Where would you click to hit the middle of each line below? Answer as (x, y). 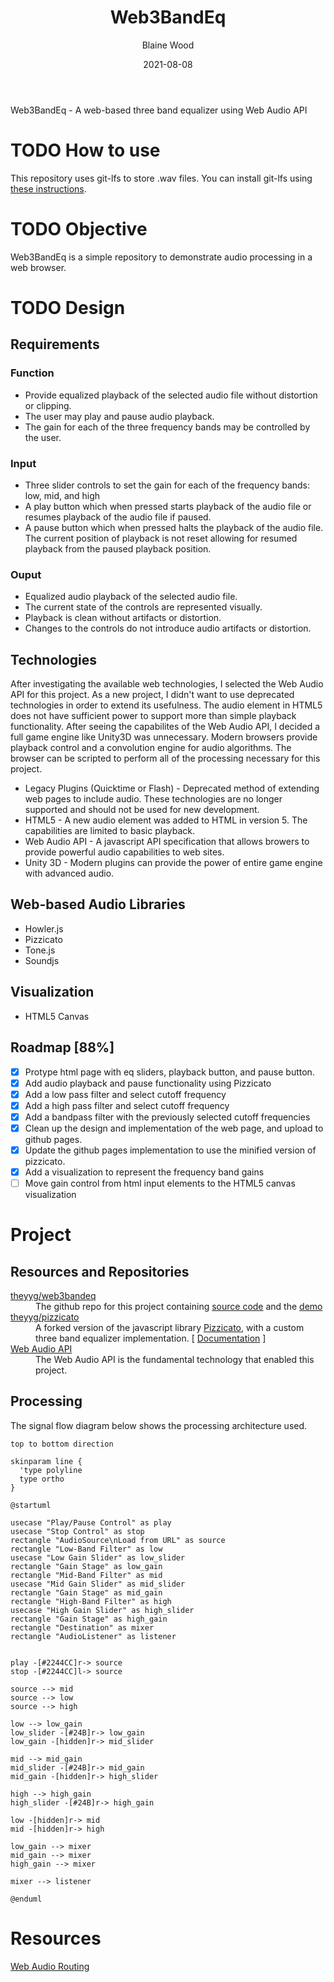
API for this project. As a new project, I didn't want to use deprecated (152, 695)
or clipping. (48, 405)
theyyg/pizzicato (45, 1317)
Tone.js (40, 950)
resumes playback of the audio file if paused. (118, 517)
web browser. (38, 267)
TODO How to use (85, 150)
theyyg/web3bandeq (53, 1296)
